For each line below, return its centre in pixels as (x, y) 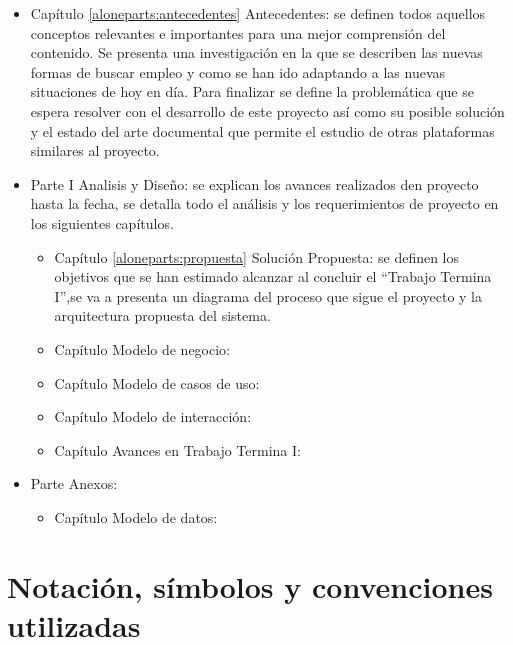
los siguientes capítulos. (102, 222)
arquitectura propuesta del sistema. (162, 315)
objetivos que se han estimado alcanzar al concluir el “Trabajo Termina (273, 276)
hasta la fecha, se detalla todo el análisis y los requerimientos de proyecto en (264, 203)
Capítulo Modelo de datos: (136, 516)
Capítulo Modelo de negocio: (142, 348)
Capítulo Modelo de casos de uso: (157, 382)
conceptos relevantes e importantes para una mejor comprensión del (238, 32)
